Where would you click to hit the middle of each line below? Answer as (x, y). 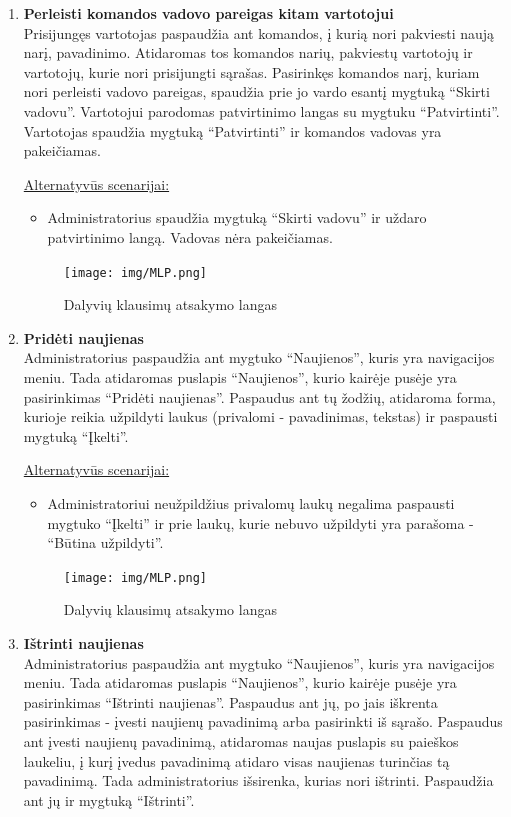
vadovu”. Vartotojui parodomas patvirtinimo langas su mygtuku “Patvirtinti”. (261, 110)
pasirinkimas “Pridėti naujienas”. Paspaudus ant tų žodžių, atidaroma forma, (259, 396)
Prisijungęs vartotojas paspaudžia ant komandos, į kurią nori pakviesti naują (259, 32)
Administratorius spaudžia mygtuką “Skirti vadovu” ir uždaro (237, 217)
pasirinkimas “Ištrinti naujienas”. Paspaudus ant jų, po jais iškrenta (230, 701)
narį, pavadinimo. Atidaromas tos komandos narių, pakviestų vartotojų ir (248, 52)
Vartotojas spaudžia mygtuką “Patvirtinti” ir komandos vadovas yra (232, 130)
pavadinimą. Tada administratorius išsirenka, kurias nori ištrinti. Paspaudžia (258, 780)
